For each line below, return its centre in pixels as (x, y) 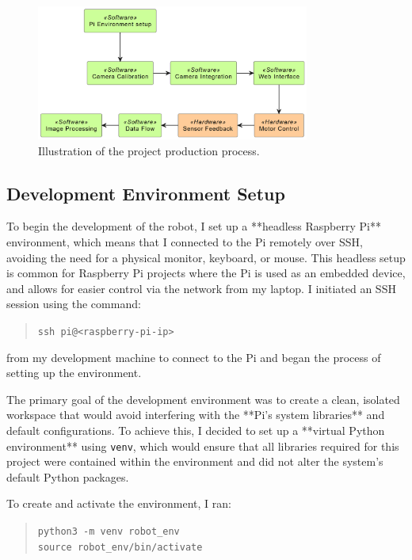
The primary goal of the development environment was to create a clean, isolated (203, 399)
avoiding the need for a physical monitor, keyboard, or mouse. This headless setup (206, 257)
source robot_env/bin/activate (120, 547)
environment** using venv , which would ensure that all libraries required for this (203, 446)
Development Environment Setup (146, 193)
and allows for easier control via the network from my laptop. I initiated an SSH (201, 288)
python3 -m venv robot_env (109, 531)
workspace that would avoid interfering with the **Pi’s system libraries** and (196, 415)
